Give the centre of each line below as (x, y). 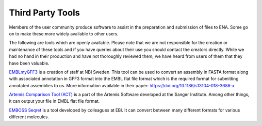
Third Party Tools (44, 13)
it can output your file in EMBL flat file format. (54, 101)
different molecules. (29, 117)
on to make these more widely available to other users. (64, 33)
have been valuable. (29, 63)
